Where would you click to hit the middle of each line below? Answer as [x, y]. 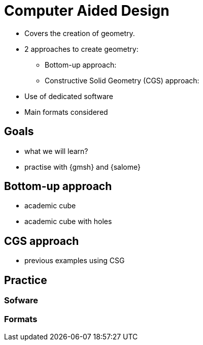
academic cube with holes [68, 222]
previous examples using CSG [75, 261]
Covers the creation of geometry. [80, 33]
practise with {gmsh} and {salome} [82, 167]
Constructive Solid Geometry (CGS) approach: [122, 80]
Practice [26, 280]
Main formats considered [66, 112]
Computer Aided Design [87, 11]
